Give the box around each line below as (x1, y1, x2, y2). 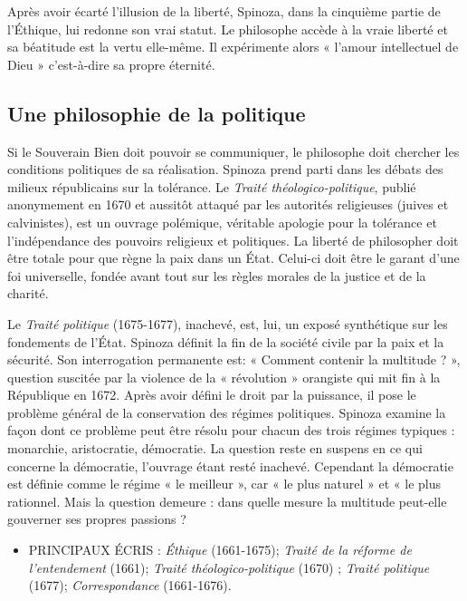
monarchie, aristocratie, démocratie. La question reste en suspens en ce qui (7, 439, 423, 458)
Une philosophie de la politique (7, 99, 306, 127)
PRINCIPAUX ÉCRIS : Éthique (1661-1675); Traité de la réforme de (28, 540, 412, 559)
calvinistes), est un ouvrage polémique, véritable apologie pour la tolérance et (7, 212, 437, 231)
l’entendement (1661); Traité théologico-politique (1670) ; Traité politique (28, 557, 430, 577)
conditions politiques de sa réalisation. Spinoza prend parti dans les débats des (7, 160, 443, 179)
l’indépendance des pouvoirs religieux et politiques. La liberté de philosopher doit (7, 230, 459, 249)
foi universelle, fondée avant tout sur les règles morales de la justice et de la (7, 266, 426, 285)
